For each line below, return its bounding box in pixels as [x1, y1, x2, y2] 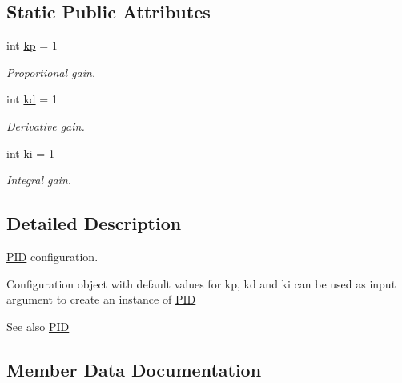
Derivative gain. [6, 117, 85, 134]
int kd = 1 [6, 91, 58, 107]
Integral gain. [6, 171, 72, 188]
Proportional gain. [6, 63, 96, 80]
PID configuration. [6, 248, 98, 264]
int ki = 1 [6, 144, 54, 161]
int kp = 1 [6, 37, 58, 54]
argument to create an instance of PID [6, 291, 196, 308]
